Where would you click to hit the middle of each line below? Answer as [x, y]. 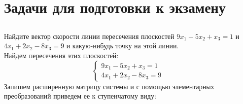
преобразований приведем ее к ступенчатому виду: [80, 96]
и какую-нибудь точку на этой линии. [122, 46]
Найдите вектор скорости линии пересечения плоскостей [89, 36]
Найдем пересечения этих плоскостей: [61, 55]
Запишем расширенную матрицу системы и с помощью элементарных [109, 86]
